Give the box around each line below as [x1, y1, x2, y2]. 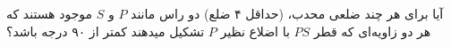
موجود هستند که [6, 4, 93, 22]
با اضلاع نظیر [220, 21, 290, 40]
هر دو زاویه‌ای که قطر [313, 21, 431, 40]
